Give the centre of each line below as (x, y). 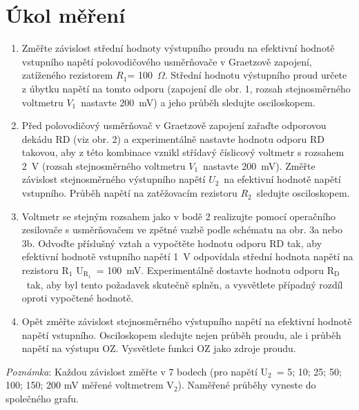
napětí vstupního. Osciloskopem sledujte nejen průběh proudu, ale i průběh (181, 334)
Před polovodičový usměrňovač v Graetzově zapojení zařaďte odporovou (174, 125)
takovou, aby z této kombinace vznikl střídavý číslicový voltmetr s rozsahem (183, 152)
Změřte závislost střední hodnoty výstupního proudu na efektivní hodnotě (178, 48)
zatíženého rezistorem (67, 75)
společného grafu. (42, 399)
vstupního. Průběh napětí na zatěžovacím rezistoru (129, 193)
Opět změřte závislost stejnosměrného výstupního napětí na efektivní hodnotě (187, 321)
